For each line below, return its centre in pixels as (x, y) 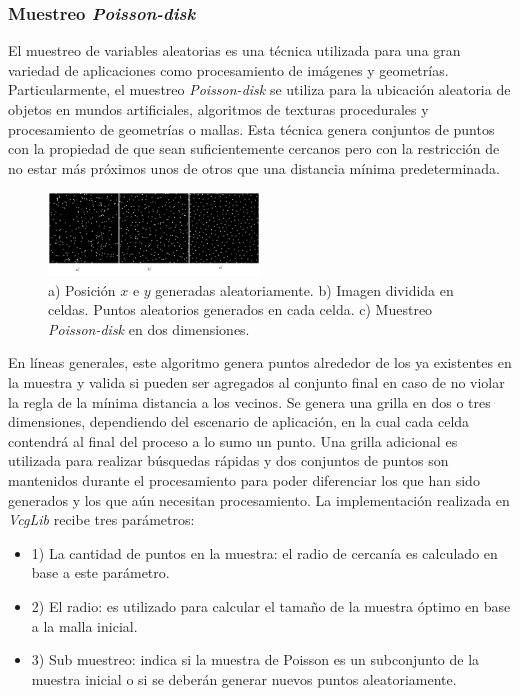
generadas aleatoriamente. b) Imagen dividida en (304, 289)
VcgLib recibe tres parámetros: (101, 519)
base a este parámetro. (100, 572)
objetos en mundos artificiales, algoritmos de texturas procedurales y (218, 109)
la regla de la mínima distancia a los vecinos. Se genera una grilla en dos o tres (249, 401)
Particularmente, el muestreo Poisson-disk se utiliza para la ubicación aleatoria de (259, 89)
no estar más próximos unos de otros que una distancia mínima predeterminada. (254, 167)
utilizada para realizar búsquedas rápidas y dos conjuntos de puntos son (228, 460)
